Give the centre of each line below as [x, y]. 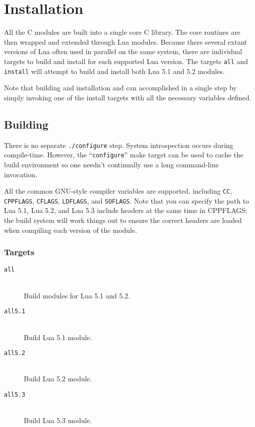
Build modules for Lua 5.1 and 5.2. [77, 295]
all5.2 [15, 353]
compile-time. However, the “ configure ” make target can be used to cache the [124, 155]
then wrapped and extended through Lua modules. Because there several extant [126, 41]
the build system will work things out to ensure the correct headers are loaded [123, 220]
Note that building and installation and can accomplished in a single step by [120, 88]
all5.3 [15, 394]
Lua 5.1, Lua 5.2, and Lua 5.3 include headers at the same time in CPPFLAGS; [126, 210]
